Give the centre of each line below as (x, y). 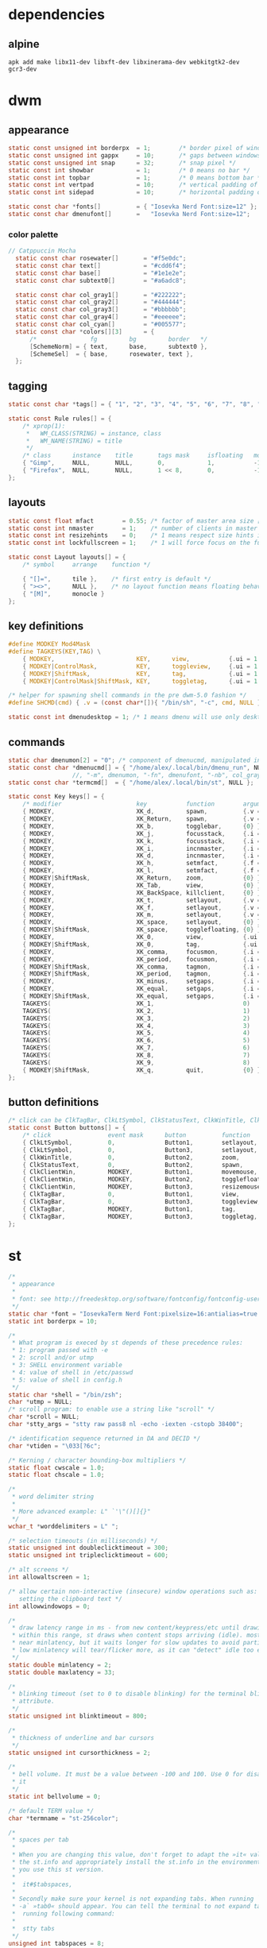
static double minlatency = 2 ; (60, 1665)
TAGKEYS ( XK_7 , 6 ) (136, 1048)
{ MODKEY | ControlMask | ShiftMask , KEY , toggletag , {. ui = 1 (140, 681)
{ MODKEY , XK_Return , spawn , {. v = (142, 819)
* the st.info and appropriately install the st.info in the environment (136, 1862)
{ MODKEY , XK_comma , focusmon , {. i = (142, 952)
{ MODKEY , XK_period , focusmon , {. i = (142, 959)
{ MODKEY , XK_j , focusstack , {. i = (142, 833)
